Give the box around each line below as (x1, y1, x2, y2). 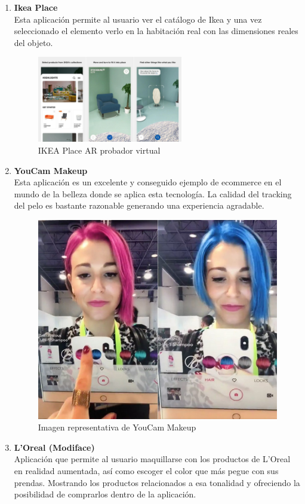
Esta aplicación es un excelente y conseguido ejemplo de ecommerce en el (14, 176, 282, 188)
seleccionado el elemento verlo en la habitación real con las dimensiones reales (14, 25, 298, 37)
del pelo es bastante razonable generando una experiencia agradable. (14, 199, 264, 212)
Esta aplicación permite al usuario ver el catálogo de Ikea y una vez (14, 13, 262, 25)
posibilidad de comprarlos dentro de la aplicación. (14, 488, 196, 500)
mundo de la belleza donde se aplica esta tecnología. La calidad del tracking (14, 187, 292, 200)
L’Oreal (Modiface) (14, 441, 95, 453)
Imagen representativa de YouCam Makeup (38, 421, 196, 433)
